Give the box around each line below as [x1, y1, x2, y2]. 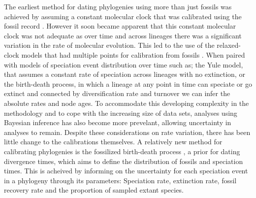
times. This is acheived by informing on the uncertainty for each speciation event [4, 165, 248, 176]
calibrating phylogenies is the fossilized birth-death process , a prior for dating [4, 146, 240, 156]
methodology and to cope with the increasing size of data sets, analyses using [4, 107, 237, 118]
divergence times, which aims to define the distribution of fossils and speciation [4, 156, 243, 166]
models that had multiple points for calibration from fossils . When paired [21, 49, 245, 60]
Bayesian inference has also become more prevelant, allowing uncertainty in [4, 117, 231, 128]
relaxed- [217, 40, 241, 50]
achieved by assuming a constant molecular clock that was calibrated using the [4, 11, 242, 21]
